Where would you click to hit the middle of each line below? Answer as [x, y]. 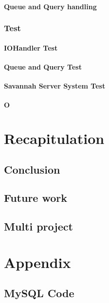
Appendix [37, 262]
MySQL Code [39, 293]
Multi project [38, 226]
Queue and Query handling [50, 6]
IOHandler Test [31, 47]
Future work [36, 198]
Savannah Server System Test [55, 86]
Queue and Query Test [43, 66]
